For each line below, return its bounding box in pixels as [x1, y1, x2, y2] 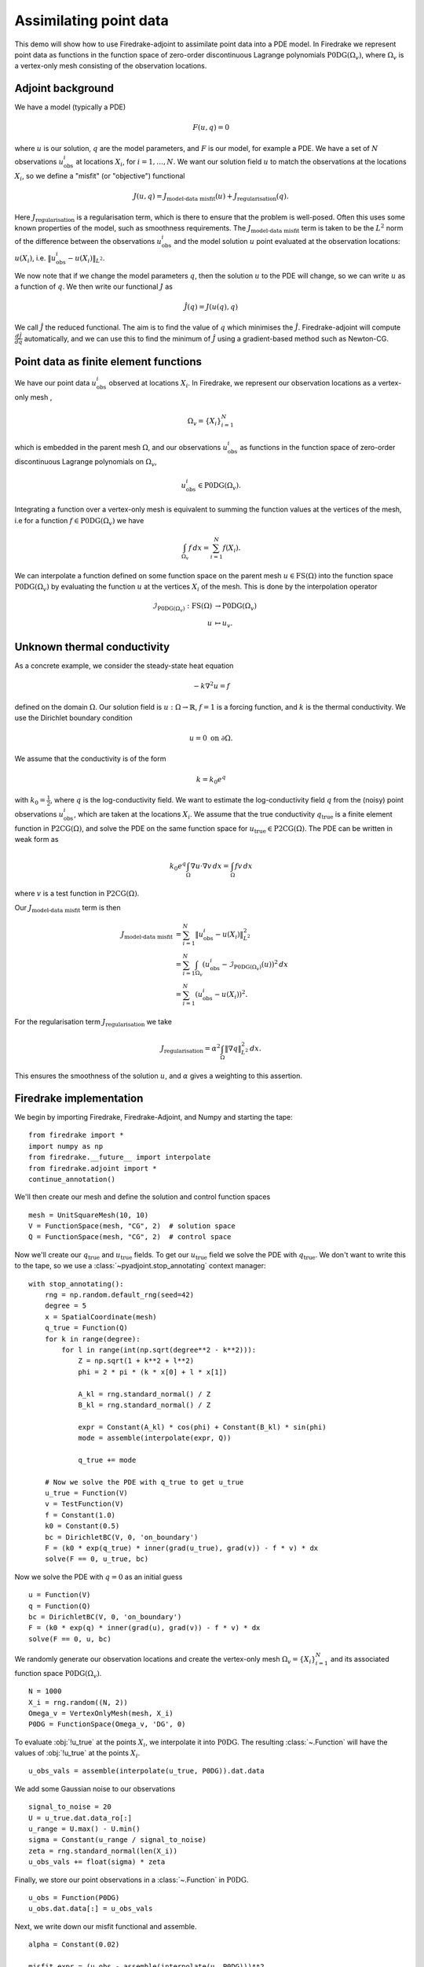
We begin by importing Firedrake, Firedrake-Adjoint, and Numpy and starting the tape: [14, 1112, 294, 1121]
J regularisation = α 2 [160, 1043, 221, 1055]
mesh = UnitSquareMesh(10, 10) [28, 1210, 149, 1220]
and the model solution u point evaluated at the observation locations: [174, 237, 400, 246]
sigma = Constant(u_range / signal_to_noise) [28, 1836, 207, 1844]
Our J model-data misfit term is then [14, 903, 121, 914]
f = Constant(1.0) [44, 1511, 116, 1519]
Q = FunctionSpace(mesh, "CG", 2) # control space [28, 1232, 232, 1242]
